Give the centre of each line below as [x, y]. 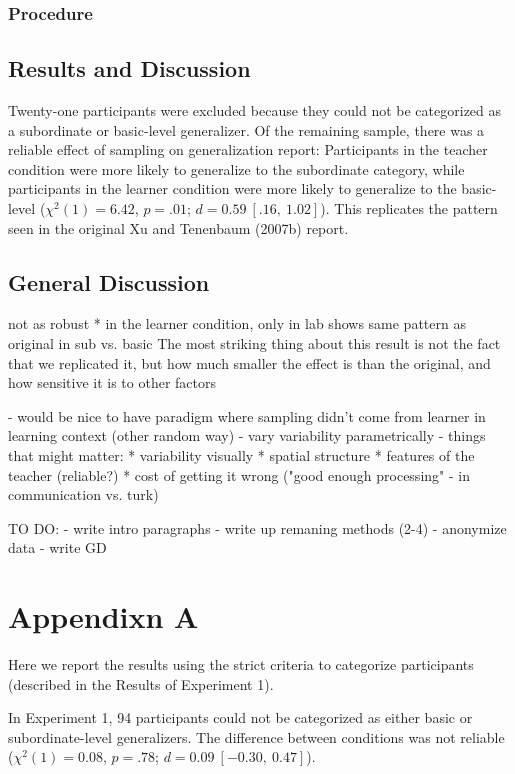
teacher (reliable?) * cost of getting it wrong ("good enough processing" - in [239, 474]
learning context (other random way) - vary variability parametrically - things [247, 435]
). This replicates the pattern [409, 208]
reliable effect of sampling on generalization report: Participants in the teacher [248, 149]
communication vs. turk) [83, 494]
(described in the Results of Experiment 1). [141, 683]
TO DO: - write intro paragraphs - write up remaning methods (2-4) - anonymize [257, 527]
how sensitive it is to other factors [112, 382]
